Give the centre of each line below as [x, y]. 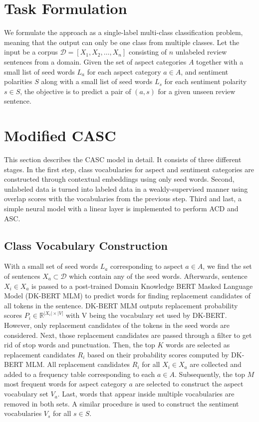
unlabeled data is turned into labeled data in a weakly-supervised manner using [126, 188]
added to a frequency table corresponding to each [80, 374]
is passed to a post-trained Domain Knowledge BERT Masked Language [142, 286]
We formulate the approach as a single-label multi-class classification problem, [124, 32]
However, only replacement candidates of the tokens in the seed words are [117, 325]
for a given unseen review [197, 91]
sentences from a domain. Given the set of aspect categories [95, 61]
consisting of [147, 52]
